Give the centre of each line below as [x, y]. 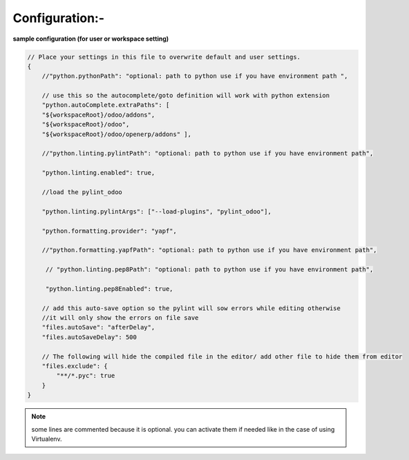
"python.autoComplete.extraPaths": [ [106, 105]
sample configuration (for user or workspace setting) [91, 39]
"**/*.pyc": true [86, 376]
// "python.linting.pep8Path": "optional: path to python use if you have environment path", [209, 270]
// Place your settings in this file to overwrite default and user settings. [164, 57]
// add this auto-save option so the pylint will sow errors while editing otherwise [191, 308]
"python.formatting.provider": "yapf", [110, 231]
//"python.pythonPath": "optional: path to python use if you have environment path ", [195, 76]
